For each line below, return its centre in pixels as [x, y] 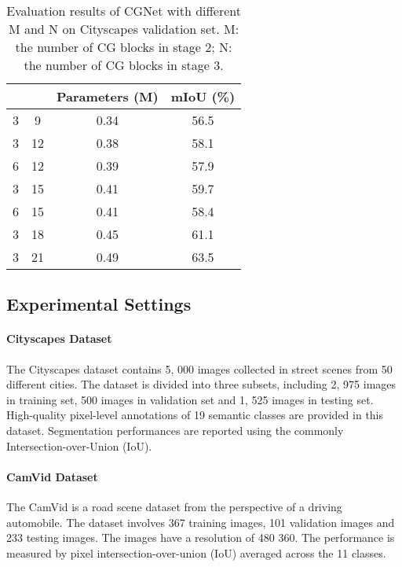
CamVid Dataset [52, 476]
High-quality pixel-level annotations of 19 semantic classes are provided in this [195, 415]
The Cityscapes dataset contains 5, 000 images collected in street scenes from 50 [199, 368]
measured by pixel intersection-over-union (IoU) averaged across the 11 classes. [196, 552]
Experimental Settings [99, 304]
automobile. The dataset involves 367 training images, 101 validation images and [201, 522]
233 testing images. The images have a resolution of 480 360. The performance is [201, 538]
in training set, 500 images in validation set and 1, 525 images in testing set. [190, 399]
